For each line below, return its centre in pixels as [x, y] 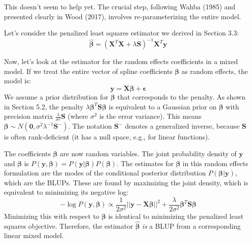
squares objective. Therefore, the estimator [69, 225]
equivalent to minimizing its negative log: [66, 192]
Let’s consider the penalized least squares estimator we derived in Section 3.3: [122, 33]
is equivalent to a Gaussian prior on [163, 106]
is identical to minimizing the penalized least [176, 216]
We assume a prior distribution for [56, 97]
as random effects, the [215, 71]
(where [78, 116]
